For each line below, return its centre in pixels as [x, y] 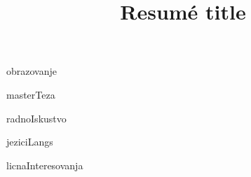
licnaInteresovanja [45, 165]
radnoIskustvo [36, 118]
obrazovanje [32, 71]
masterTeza [31, 94]
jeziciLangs [30, 142]
